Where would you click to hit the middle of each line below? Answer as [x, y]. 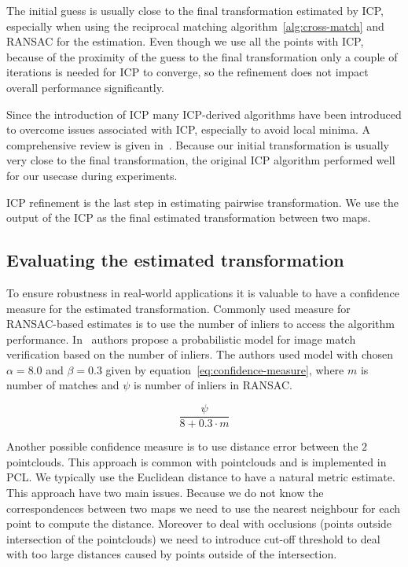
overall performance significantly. [85, 87]
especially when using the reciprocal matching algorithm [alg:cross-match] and [195, 26]
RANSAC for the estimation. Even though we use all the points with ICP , [185, 41]
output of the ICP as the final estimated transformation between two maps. [189, 217]
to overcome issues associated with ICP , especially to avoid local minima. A [189, 129]
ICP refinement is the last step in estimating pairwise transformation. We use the [203, 202]
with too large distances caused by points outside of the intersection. [172, 554]
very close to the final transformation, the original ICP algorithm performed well [201, 160]
